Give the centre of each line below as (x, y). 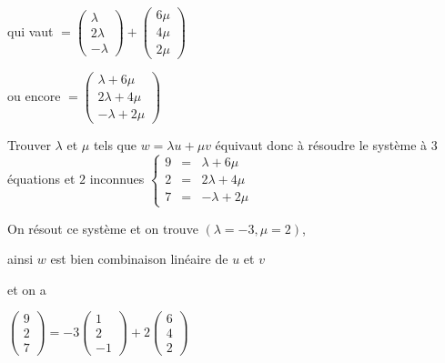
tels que (115, 145)
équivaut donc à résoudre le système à (321, 145)
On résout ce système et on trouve (103, 228)
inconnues (117, 179)
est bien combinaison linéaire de (139, 259)
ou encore (34, 96)
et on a (27, 289)
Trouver (29, 145)
